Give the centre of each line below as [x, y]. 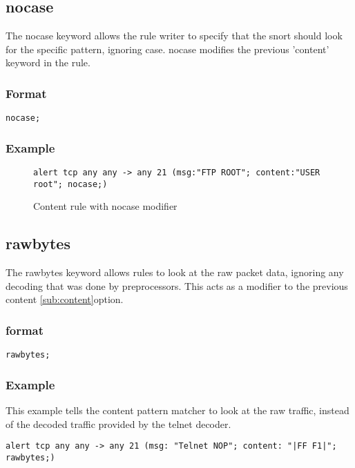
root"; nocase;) [70, 184]
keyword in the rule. [48, 62]
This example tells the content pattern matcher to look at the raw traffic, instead [177, 410]
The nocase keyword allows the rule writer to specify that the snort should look [174, 36]
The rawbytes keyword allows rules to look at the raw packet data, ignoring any [175, 272]
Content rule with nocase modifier [105, 206]
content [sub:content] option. [65, 299]
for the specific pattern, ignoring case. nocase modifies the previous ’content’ [167, 49]
